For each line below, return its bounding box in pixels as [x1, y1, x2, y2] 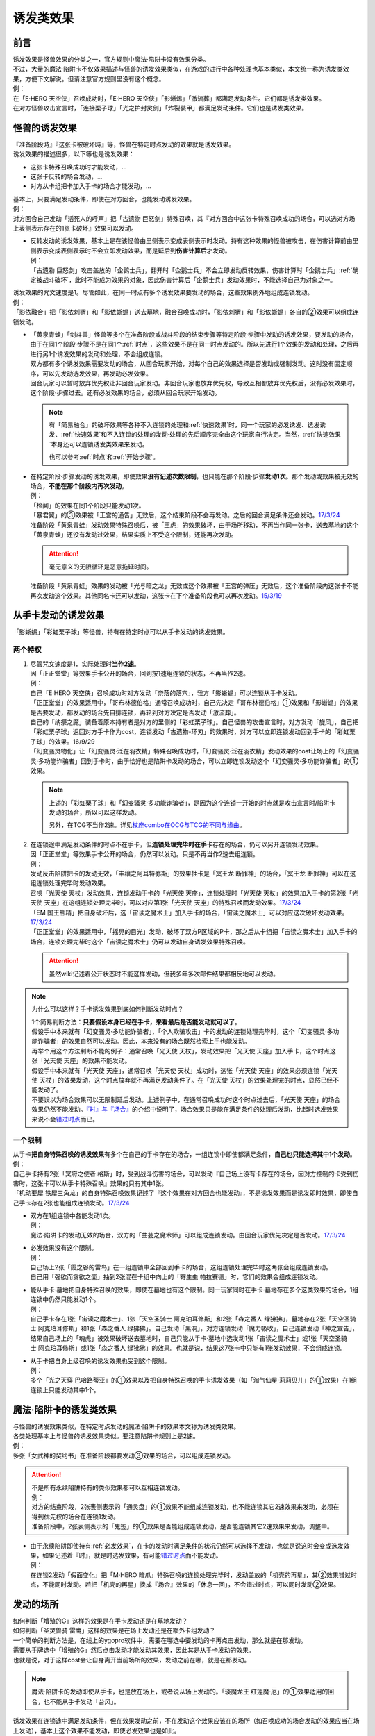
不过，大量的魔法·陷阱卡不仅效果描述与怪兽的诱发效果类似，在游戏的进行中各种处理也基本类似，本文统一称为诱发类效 [12, 65, 350, 73]
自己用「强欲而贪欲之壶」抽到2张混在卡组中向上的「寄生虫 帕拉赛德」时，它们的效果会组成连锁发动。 [30, 1273, 322, 1281]
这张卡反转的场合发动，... [30, 172, 103, 181]
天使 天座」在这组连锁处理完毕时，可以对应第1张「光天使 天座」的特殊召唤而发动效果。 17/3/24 [30, 899, 301, 907]
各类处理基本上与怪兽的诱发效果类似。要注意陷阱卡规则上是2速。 [12, 1432, 199, 1440]
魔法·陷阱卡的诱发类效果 [12, 1403, 117, 1416]
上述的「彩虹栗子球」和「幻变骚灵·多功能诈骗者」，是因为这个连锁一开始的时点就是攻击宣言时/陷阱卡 [49, 799, 336, 807]
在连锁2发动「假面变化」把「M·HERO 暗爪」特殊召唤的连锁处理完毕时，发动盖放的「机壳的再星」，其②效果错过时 [30, 1570, 358, 1579]
